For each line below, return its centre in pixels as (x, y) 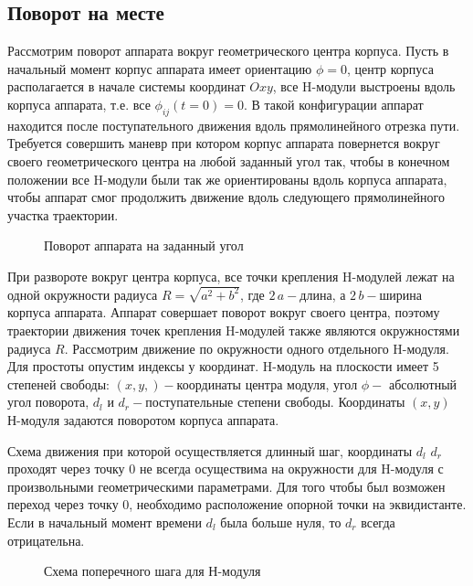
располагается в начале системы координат (126, 86)
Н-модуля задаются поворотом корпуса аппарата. (143, 419)
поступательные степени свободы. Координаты (275, 402)
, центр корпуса (390, 68)
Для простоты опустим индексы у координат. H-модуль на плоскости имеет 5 (223, 366)
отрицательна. (46, 540)
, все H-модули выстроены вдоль (364, 86)
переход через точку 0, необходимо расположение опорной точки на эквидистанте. (237, 504)
